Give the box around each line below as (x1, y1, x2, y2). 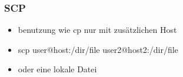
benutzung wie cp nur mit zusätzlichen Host (18, 24, 177, 36)
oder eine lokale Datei (18, 63, 97, 75)
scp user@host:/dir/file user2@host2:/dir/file (18, 43, 178, 55)
